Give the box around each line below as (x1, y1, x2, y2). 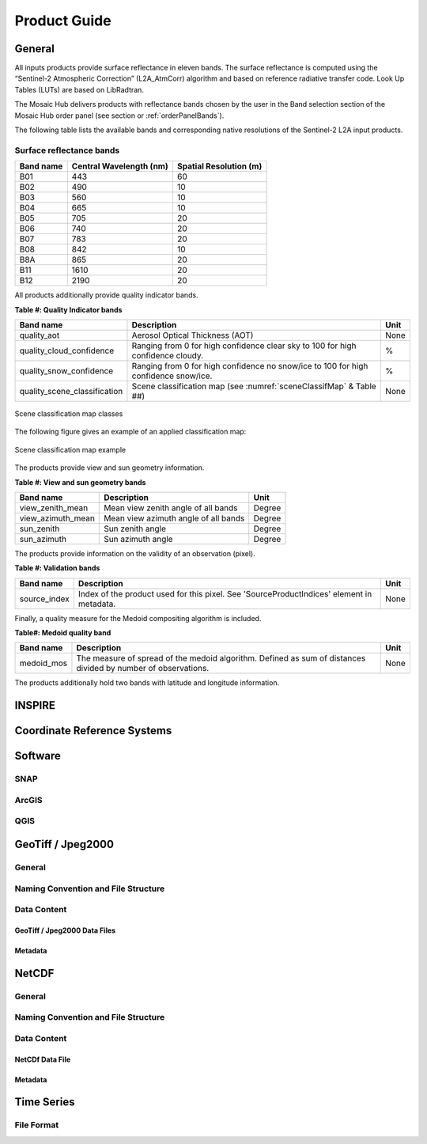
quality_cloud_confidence (19, 345, 115, 356)
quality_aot (19, 329, 60, 340)
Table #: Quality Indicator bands (14, 305, 123, 314)
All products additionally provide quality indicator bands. (14, 290, 198, 300)
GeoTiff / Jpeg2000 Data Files (14, 926, 116, 935)
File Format (14, 1119, 59, 1131)
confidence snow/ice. (131, 370, 213, 381)
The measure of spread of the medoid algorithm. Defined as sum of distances (76, 653, 366, 664)
